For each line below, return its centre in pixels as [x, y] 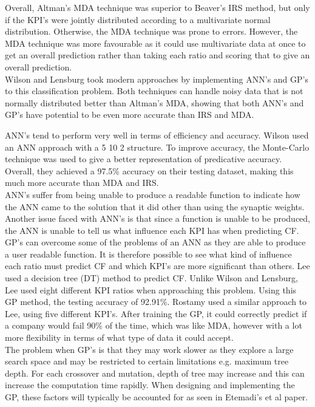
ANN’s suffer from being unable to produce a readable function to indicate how [153, 194]
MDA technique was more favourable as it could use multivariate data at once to [155, 43]
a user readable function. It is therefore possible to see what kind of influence [148, 254]
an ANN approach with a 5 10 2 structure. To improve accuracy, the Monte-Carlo [157, 147]
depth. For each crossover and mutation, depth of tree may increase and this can [155, 373]
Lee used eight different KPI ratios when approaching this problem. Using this [151, 289]
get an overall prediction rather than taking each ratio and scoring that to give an [157, 55]
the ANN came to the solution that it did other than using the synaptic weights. [155, 206]
